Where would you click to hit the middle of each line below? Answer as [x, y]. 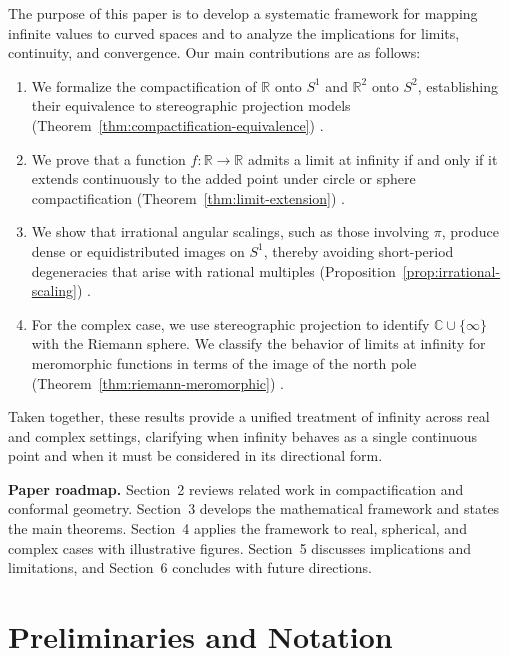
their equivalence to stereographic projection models [191, 105]
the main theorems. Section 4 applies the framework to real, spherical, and [237, 528]
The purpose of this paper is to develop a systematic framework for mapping [243, 13]
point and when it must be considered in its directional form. [195, 455]
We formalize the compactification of [144, 85]
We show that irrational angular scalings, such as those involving [230, 231]
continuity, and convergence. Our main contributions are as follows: [214, 52]
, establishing [457, 85]
